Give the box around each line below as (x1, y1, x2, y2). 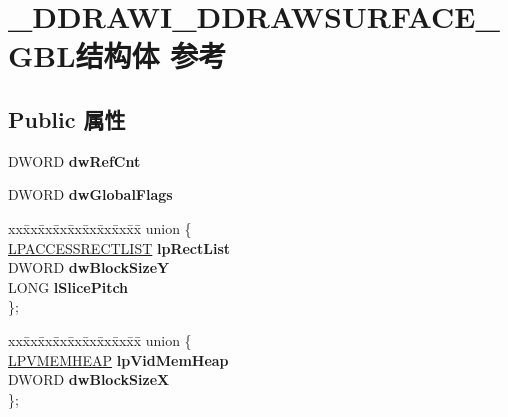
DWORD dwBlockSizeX (8, 369, 170, 390)
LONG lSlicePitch (8, 276, 129, 297)
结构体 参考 (75, 35, 227, 76)
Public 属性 (8, 103, 126, 134)
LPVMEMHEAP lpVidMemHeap (8, 349, 229, 370)
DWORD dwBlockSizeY (8, 257, 170, 278)
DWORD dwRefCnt (8, 150, 141, 171)
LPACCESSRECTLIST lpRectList (8, 237, 231, 258)
